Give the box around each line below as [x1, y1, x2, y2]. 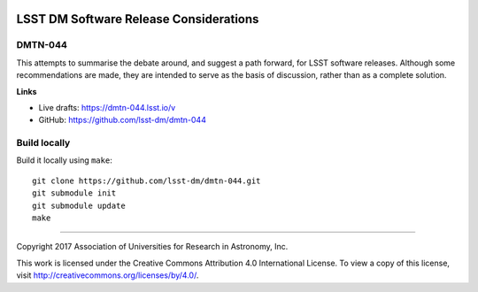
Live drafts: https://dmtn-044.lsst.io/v [38, 102, 176, 112]
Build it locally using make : [16, 155, 112, 165]
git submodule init [32, 188, 117, 198]
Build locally [16, 137, 71, 150]
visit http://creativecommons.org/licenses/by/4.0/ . [16, 270, 199, 280]
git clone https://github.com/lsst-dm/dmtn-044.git [32, 175, 261, 186]
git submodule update [32, 200, 126, 211]
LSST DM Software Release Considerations [16, 12, 259, 27]
